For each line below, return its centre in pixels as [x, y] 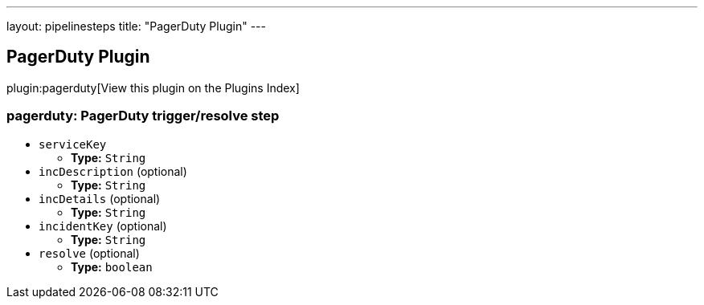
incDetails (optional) [100, 198]
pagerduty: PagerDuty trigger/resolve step [143, 116]
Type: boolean [112, 266]
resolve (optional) [89, 253]
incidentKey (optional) [103, 226]
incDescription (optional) [113, 171]
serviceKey [73, 144]
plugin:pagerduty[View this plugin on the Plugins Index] [153, 87]
